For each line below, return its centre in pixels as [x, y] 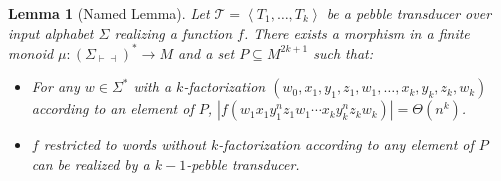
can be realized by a [90, 163]
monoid [31, 52]
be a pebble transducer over [409, 13]
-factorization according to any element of [346, 144]
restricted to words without [124, 144]
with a [152, 86]
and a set [206, 52]
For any [55, 86]
